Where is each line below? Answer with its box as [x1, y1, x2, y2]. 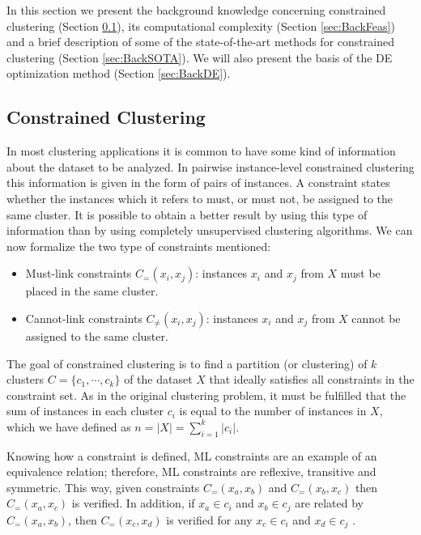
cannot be [351, 309, 401, 326]
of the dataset [124, 371, 193, 388]
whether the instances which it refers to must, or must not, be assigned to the [6, 189, 393, 206]
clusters [6, 371, 45, 388]
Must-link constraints [25, 265, 132, 282]
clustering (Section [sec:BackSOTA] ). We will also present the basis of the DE [6, 49, 393, 66]
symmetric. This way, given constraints [6, 478, 200, 495]
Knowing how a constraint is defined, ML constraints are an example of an [6, 447, 377, 464]
